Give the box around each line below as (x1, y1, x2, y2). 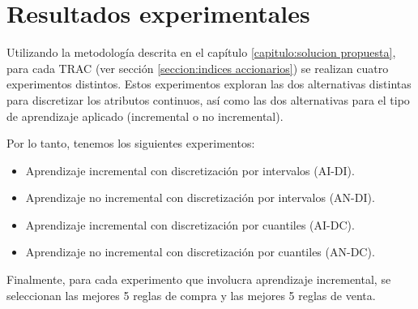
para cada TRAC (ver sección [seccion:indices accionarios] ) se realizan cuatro (6, 59, 389, 76)
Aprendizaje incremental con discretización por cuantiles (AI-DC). (25, 216, 355, 233)
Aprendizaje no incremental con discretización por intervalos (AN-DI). (25, 189, 375, 206)
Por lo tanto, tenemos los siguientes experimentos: (6, 135, 255, 152)
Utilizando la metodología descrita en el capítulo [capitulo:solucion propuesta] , (6, 44, 396, 61)
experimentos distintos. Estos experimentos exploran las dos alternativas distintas (6, 75, 412, 92)
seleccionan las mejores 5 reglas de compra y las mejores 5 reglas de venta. (6, 286, 376, 303)
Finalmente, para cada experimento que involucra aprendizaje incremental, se (6, 271, 391, 288)
